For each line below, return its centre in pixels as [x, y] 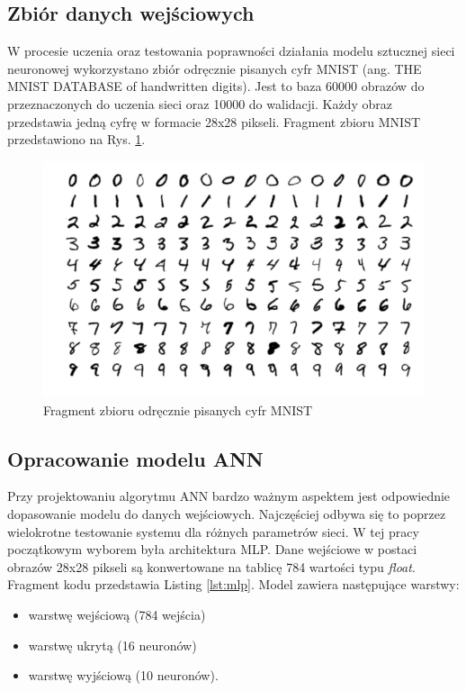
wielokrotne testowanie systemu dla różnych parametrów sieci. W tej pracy [213, 531]
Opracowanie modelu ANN [135, 458]
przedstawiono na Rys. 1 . [76, 139]
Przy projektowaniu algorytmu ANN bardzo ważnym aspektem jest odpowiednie [229, 496]
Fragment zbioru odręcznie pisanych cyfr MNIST [178, 409]
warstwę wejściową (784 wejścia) [117, 614]
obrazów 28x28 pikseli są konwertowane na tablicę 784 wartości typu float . [211, 566]
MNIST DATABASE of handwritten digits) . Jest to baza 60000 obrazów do [216, 86]
